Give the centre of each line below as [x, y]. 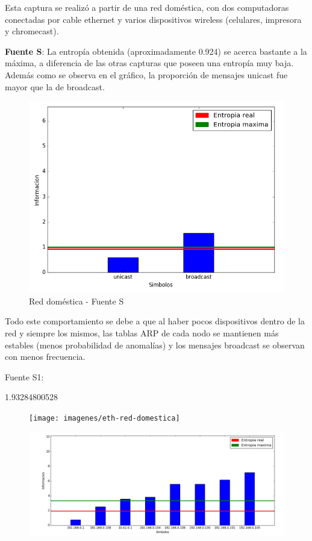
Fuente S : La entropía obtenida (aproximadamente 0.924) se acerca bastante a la [156, 51]
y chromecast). [32, 31]
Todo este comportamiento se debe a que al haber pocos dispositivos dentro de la [155, 321]
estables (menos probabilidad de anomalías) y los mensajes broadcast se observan [155, 345]
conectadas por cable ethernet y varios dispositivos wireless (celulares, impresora [153, 19]
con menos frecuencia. [45, 357]
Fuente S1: [24, 376]
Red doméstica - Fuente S [76, 301]
